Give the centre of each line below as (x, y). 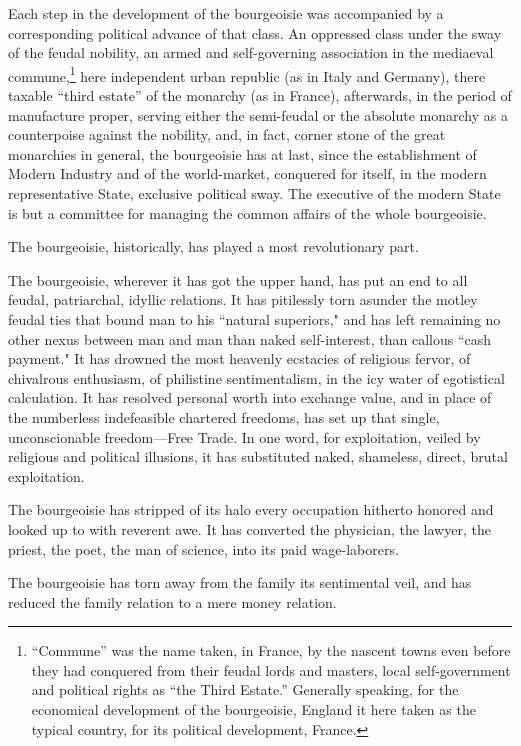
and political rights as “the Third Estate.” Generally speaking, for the (245, 689)
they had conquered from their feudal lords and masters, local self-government (271, 669)
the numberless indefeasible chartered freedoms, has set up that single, (224, 416)
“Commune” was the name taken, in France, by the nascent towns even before (271, 650)
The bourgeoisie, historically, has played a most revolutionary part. (213, 246)
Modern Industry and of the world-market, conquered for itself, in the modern (247, 173)
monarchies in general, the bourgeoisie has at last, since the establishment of (242, 153)
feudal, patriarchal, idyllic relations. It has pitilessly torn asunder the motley (243, 299)
